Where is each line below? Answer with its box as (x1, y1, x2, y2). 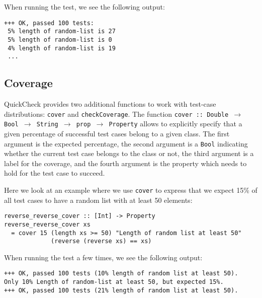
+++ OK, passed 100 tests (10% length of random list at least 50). (4, 270, 238, 277)
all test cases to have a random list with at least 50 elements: (4, 194, 193, 205)
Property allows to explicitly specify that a (109, 118, 242, 129)
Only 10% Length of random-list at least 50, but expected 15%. (4, 278, 224, 286)
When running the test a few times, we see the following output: (4, 252, 203, 262)
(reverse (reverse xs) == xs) (51, 238, 152, 245)
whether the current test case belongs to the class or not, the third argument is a (4, 148, 254, 159)
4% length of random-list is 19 (8, 44, 116, 52)
